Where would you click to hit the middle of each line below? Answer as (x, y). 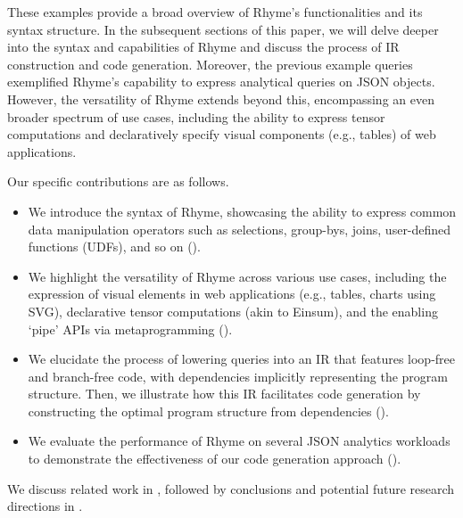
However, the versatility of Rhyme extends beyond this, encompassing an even (221, 99)
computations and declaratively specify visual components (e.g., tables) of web (222, 134)
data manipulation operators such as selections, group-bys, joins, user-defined (240, 229)
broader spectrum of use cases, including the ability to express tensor (196, 116)
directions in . (45, 506)
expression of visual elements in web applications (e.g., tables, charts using (232, 294)
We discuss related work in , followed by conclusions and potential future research (231, 488)
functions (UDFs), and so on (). (114, 247)
